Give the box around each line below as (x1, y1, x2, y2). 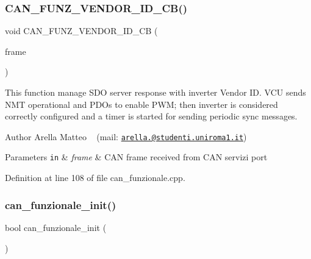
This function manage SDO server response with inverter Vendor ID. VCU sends (5, 86, 306, 98)
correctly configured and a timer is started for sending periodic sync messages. (5, 110, 298, 122)
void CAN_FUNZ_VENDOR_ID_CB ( (5, 24, 158, 37)
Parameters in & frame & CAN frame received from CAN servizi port (5, 151, 268, 163)
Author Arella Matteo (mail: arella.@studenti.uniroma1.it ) (5, 130, 247, 143)
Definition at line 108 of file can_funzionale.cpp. (5, 171, 185, 184)
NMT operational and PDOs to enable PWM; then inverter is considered (5, 98, 278, 110)
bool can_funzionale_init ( (5, 221, 107, 233)
